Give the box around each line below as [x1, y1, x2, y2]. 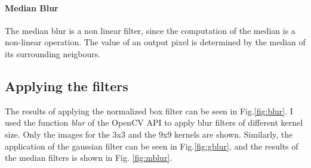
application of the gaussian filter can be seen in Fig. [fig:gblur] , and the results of [5, 139, 298, 152]
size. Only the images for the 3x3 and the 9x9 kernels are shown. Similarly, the [5, 127, 293, 140]
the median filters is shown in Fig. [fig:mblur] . [5, 151, 173, 164]
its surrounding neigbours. [5, 47, 101, 60]
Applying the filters [5, 76, 128, 95]
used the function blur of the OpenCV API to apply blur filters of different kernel [5, 116, 303, 129]
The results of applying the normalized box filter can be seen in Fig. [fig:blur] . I [5, 104, 293, 117]
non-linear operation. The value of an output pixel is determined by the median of [5, 36, 306, 48]
